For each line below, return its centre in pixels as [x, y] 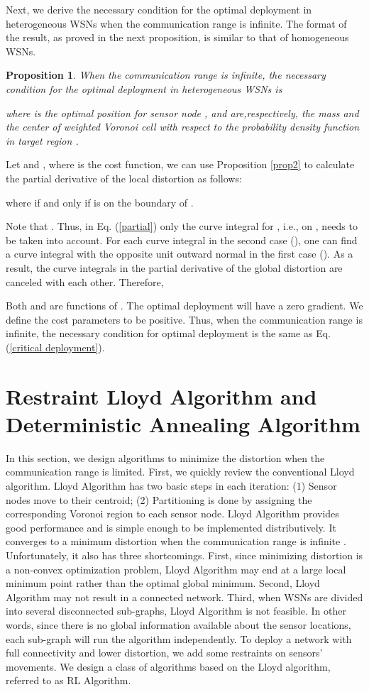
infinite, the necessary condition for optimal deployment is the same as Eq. [168, 333]
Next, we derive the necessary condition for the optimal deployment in [159, 9]
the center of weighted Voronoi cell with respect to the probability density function [183, 127]
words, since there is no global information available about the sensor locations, [178, 624]
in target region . [42, 140]
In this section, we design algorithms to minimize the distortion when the [165, 457]
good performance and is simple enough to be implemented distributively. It [171, 527]
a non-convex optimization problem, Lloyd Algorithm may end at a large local [176, 569]
